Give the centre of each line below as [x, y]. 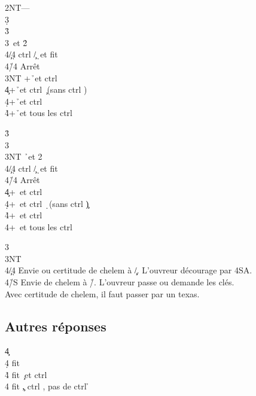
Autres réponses [56, 326]
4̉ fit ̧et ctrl [26, 374]
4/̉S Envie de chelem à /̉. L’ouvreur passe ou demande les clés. [120, 282]
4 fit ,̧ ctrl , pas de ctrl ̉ [47, 386]
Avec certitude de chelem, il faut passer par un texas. [102, 293]
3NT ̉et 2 [24, 156]
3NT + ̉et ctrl [31, 77]
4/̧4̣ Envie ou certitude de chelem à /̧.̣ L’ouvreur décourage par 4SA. [129, 270]
